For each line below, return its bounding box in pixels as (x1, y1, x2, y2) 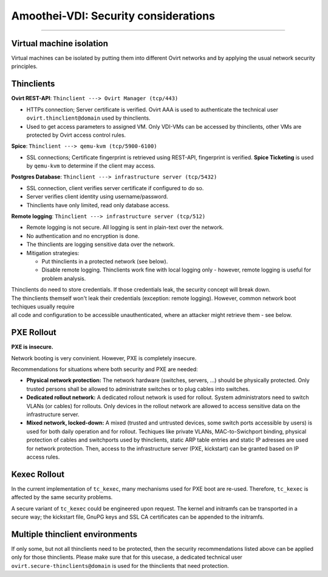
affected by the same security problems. (11, 494, 113, 501)
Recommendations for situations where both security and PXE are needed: (11, 366, 199, 373)
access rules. (26, 453, 60, 460)
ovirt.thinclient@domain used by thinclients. (26, 114, 151, 121)
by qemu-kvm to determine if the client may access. (26, 162, 155, 169)
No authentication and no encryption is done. (26, 232, 140, 239)
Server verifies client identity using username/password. (26, 193, 168, 200)
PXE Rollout (11, 327, 57, 338)
